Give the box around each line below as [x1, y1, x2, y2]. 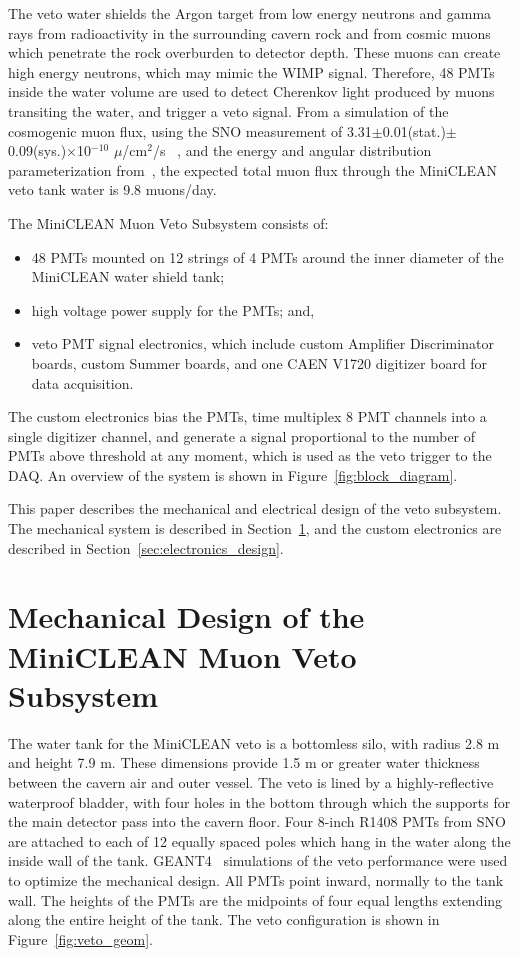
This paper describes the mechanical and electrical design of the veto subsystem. [8, 498, 502, 519]
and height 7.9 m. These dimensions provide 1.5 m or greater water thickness [8, 752, 480, 773]
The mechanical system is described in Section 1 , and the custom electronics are [8, 518, 502, 539]
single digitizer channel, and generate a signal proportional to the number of [8, 425, 476, 446]
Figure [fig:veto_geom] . [8, 928, 153, 949]
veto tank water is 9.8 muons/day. [8, 179, 217, 200]
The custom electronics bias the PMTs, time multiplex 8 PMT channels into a [8, 406, 487, 427]
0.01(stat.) [382, 120, 446, 141]
